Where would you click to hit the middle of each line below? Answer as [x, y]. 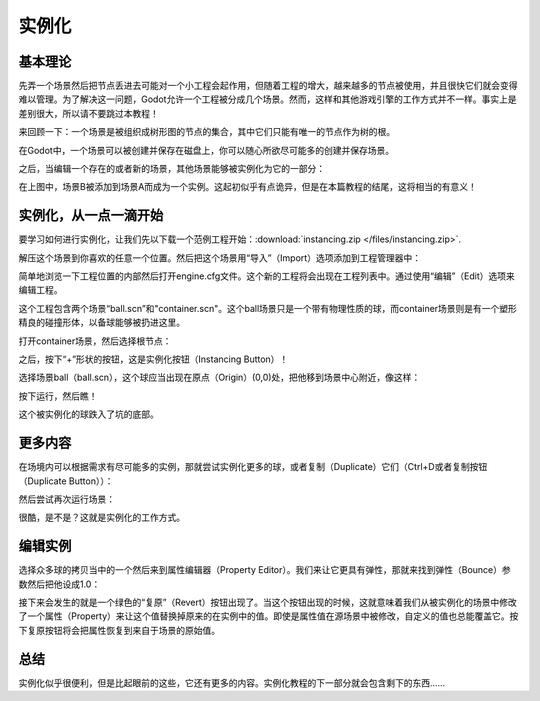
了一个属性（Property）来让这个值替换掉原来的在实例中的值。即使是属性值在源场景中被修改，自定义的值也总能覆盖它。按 [268, 616]
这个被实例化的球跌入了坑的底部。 [88, 414]
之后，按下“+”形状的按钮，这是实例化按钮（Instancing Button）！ [153, 359]
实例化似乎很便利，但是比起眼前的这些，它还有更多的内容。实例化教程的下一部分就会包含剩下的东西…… [232, 682]
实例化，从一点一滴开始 [91, 215]
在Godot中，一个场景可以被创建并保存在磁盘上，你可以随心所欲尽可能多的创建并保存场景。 [206, 150]
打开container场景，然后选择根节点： [95, 341]
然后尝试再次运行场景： [66, 499]
